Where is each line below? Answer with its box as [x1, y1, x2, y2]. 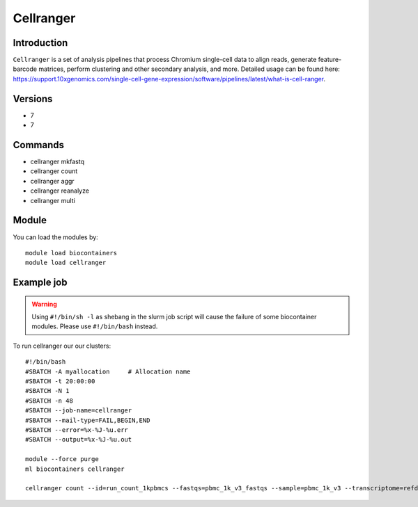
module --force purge [25, 456, 99, 463]
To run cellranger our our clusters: [13, 341, 111, 350]
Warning [31, 300, 57, 308]
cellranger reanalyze [30, 186, 90, 195]
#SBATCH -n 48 [25, 396, 73, 405]
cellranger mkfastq [30, 157, 85, 166]
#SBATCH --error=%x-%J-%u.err [25, 426, 129, 434]
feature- [318, 56, 342, 64]
